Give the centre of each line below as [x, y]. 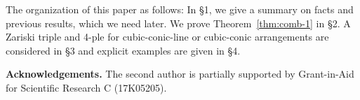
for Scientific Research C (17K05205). [86, 87]
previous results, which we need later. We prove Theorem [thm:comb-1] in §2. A [178, 23]
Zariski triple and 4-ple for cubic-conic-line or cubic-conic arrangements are [167, 37]
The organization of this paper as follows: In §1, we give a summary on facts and [180, 9]
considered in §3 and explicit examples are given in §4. [123, 50]
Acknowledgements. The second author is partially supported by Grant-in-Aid [180, 74]
